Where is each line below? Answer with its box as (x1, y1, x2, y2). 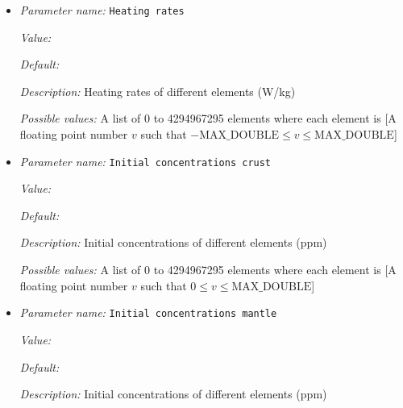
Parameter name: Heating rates (19, 2, 185, 18)
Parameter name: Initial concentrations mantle (19, 304, 277, 321)
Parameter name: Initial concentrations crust (19, 152, 272, 169)
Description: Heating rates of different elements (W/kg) (19, 82, 296, 99)
